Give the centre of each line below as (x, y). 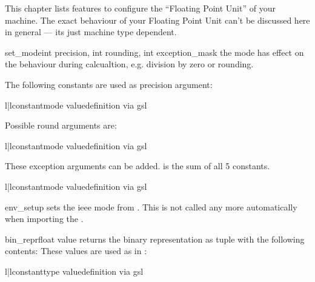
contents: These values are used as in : (76, 251)
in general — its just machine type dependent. (91, 32)
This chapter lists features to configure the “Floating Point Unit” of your (140, 8)
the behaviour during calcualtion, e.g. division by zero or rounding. (129, 64)
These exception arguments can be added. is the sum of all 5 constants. (138, 166)
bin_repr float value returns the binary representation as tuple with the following (155, 239)
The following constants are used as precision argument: (109, 84)
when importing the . (44, 219)
